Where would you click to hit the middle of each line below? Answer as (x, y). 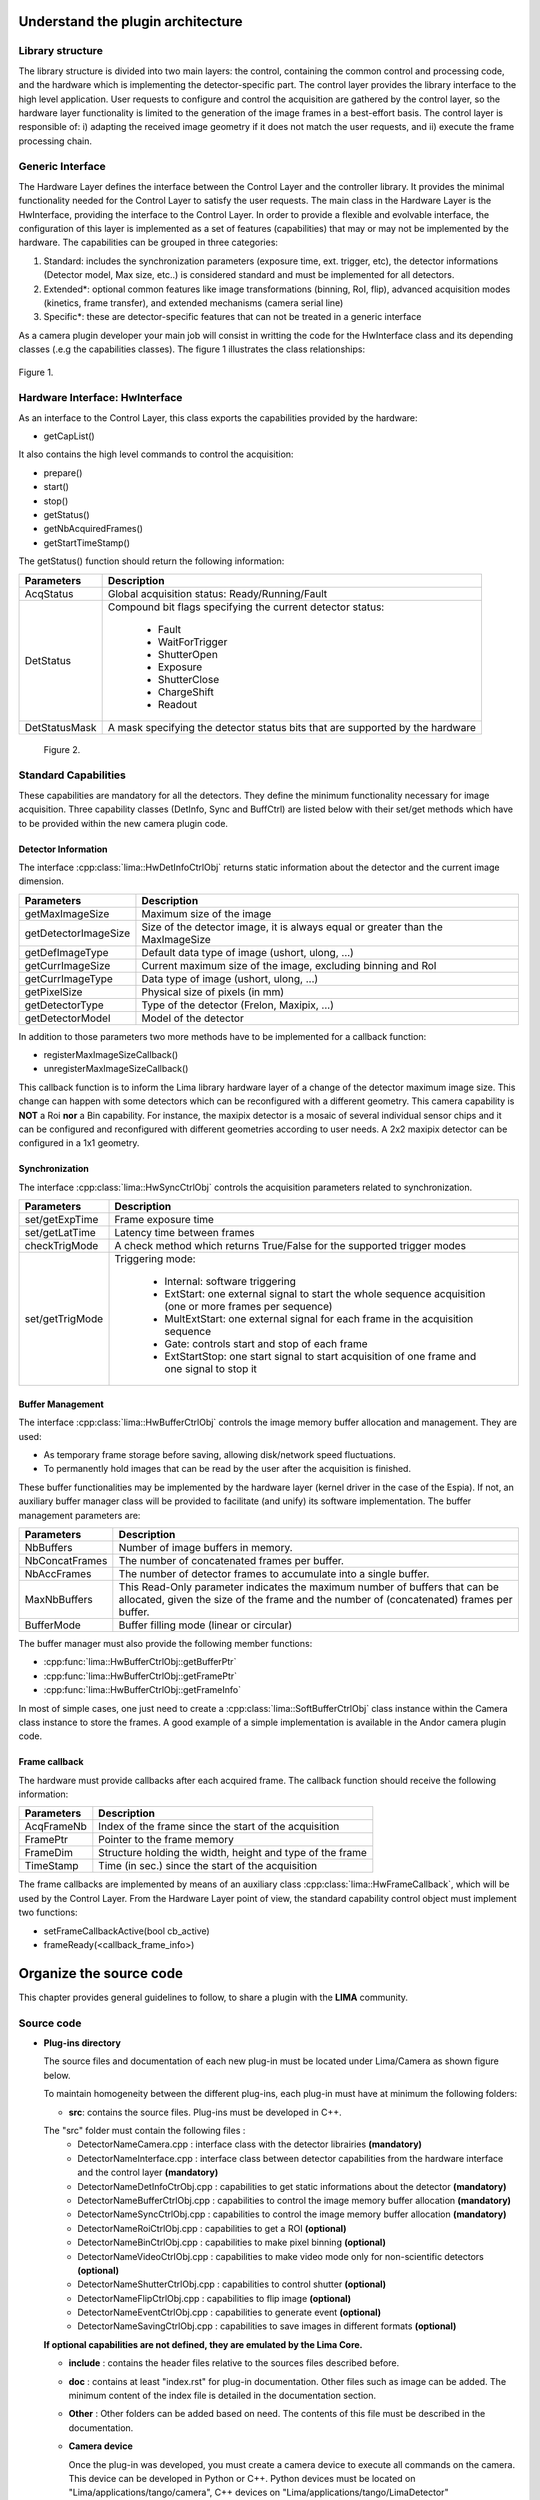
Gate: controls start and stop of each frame (266, 1344)
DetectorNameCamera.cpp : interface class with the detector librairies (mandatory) (249, 2144)
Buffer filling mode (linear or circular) (205, 1625)
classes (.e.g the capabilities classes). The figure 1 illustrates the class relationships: (191, 349)
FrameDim (49, 1853)
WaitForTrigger (192, 642)
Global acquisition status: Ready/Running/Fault (217, 593)
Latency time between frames (184, 1233)
